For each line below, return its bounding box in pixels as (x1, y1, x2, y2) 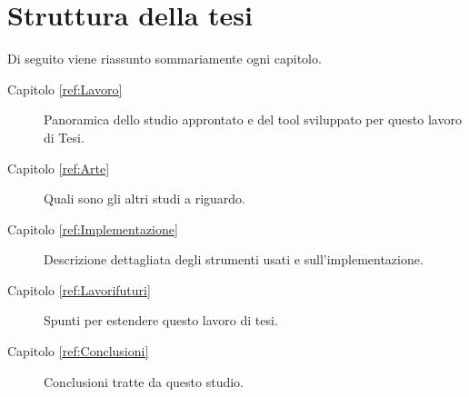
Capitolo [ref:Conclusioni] (7, 342, 149, 361)
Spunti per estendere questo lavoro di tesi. (44, 311, 278, 330)
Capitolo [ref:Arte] (7, 158, 110, 177)
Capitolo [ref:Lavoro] (7, 79, 123, 98)
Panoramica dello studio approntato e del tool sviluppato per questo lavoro (44, 110, 462, 129)
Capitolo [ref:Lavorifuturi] (7, 280, 151, 299)
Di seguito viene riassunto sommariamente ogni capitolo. (7, 49, 322, 68)
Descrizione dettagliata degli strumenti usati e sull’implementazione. (44, 250, 424, 269)
